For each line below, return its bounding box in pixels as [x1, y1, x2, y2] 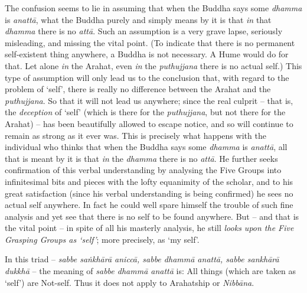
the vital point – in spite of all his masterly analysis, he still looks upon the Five [5, 222, 294, 234]
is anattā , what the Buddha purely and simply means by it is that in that [5, 13, 272, 25]
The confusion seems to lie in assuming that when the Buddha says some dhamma [5, 2, 302, 14]
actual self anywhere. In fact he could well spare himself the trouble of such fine [5, 198, 293, 211]
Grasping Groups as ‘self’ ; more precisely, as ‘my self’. [5, 233, 200, 245]
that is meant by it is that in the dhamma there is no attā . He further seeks [5, 152, 278, 164]
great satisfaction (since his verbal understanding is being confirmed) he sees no [5, 187, 293, 199]
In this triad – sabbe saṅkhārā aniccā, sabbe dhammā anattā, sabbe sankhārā [5, 253, 279, 265]
